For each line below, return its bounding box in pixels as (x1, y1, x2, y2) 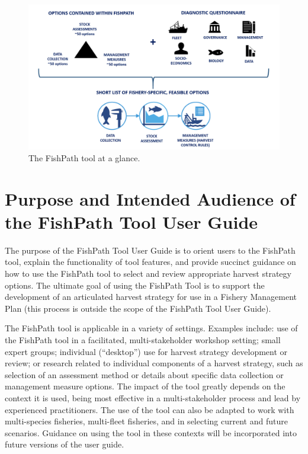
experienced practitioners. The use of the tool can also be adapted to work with (5, 403, 294, 415)
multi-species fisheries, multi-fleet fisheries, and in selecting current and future (5, 415, 288, 427)
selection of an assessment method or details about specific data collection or (5, 368, 284, 381)
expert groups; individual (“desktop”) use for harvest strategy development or (5, 345, 288, 357)
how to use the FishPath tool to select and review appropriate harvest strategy (5, 267, 291, 279)
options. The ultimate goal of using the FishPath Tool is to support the (5, 279, 265, 291)
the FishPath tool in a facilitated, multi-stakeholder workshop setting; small (5, 333, 281, 346)
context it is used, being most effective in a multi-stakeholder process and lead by (5, 391, 301, 404)
